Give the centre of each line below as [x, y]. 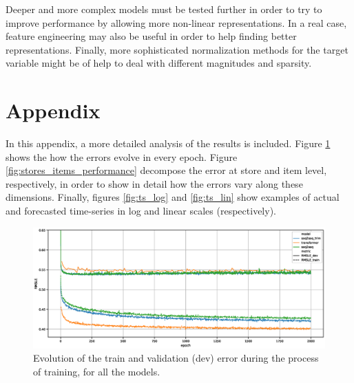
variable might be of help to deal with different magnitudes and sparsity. [159, 63]
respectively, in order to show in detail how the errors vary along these [154, 183]
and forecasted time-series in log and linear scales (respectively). [141, 211]
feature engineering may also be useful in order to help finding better [151, 36]
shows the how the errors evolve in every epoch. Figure [122, 156]
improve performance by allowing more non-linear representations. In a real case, [176, 22]
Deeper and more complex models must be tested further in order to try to [164, 9]
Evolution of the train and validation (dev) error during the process [176, 358]
